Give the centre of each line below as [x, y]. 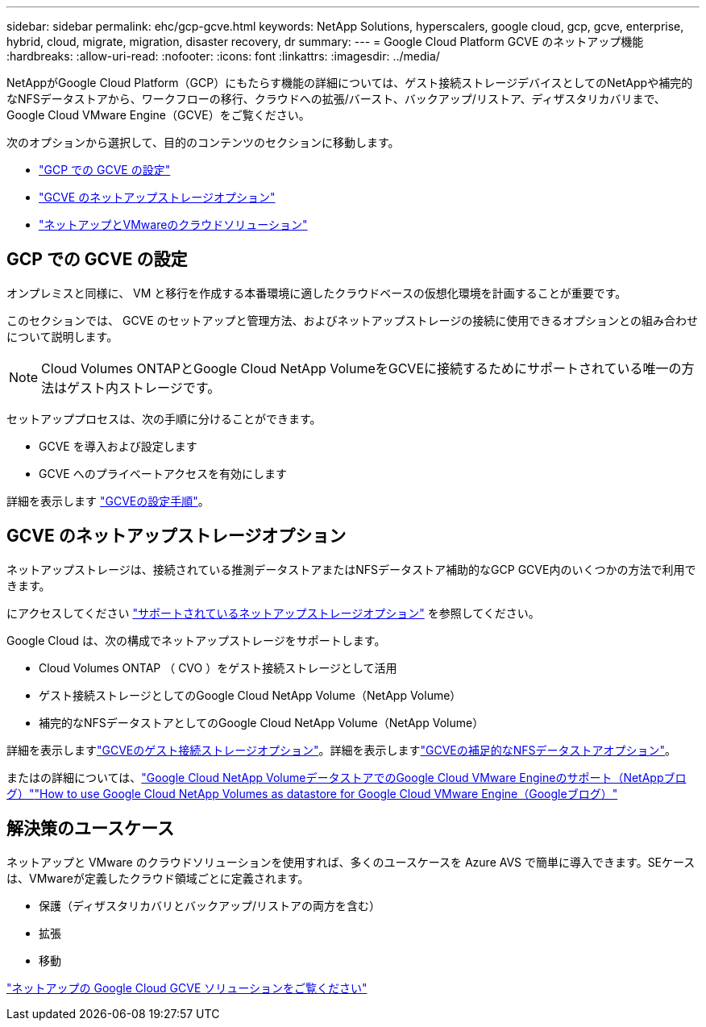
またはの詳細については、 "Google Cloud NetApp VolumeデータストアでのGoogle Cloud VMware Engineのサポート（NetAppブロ [347, 777]
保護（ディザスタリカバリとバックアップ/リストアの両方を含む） [210, 905]
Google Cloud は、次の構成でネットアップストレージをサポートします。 [196, 640]
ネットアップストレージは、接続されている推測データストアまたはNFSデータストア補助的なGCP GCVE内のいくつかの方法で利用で [351, 569]
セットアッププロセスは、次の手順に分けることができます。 [164, 418]
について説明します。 [62, 336]
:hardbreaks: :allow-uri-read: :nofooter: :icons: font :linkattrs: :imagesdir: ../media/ [223, 56]
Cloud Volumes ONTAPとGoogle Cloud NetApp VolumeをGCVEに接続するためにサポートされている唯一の [361, 368]
